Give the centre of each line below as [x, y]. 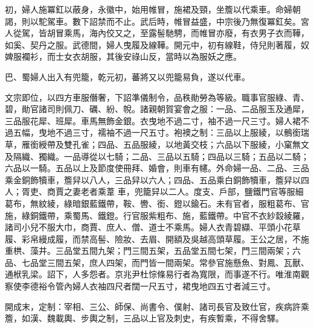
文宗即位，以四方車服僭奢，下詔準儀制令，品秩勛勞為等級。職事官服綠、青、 [157, 97]
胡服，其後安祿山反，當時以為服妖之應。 [161, 56]
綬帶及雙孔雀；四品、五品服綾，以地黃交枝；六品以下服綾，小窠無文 [174, 144]
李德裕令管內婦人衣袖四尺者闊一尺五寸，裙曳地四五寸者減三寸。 [148, 286]
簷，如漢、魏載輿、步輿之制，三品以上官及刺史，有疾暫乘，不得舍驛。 [144, 318]
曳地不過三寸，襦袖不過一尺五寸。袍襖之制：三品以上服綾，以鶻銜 [169, 132]
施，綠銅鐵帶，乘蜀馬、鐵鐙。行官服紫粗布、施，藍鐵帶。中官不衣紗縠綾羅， [157, 215]
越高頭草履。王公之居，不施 [254, 238]
